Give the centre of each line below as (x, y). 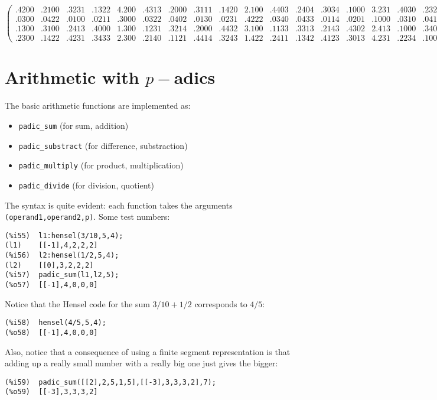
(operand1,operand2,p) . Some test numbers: (87, 217)
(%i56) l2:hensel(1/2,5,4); (62, 256)
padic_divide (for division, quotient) (86, 185)
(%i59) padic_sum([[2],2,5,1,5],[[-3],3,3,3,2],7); (110, 382)
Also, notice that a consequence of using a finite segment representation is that (148, 351)
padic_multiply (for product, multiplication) (101, 165)
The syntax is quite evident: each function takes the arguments (119, 205)
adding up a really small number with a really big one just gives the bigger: (141, 363)
